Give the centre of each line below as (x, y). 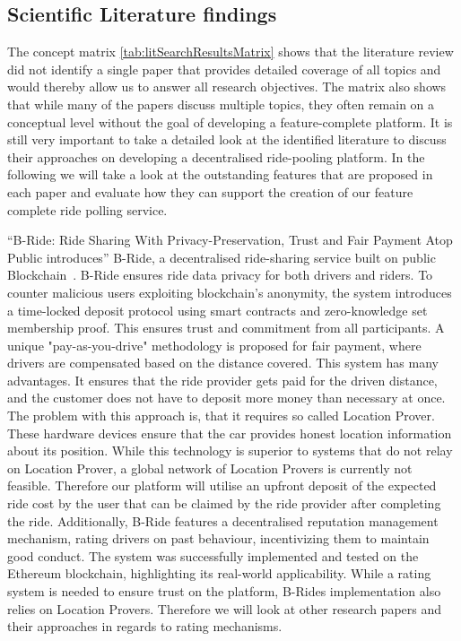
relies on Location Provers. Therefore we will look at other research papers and (225, 608)
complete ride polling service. (87, 209)
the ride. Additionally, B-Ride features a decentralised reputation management (223, 520)
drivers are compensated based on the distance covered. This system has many (223, 363)
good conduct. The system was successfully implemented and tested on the (213, 555)
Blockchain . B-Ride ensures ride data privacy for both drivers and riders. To (220, 275)
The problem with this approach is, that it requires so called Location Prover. (221, 416)
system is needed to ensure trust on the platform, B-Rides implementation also (224, 591)
